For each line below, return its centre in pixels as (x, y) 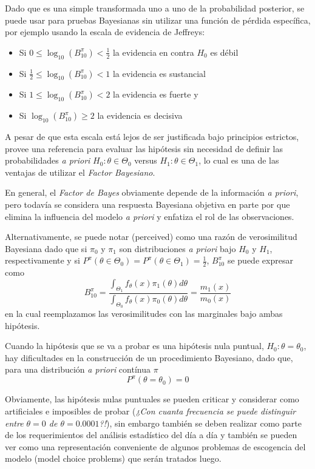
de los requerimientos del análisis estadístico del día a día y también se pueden (151, 435)
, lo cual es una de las (239, 160)
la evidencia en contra (153, 52)
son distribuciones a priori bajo (178, 248)
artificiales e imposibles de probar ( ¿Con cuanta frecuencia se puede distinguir (151, 411)
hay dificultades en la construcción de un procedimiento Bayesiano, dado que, (149, 357)
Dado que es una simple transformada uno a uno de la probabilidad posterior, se (155, 8)
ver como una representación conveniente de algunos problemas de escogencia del (155, 446)
